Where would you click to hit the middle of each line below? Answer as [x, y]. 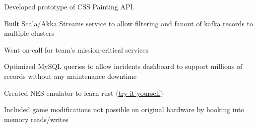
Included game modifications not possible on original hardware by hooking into [124, 109]
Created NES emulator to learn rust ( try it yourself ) [84, 93]
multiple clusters [29, 33]
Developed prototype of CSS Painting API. [69, 6]
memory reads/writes [36, 119]
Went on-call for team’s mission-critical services [76, 49]
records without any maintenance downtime [70, 76]
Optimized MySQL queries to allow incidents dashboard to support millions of [123, 66]
